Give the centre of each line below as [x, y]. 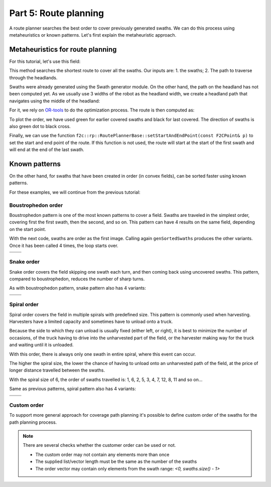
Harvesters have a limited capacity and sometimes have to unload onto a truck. [91, 321]
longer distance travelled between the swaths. [57, 370]
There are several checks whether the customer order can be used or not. [99, 445]
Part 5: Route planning [57, 13]
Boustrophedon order [36, 205]
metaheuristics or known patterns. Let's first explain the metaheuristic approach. [93, 35]
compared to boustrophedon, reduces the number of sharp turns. [77, 279]
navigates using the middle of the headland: [55, 101]
